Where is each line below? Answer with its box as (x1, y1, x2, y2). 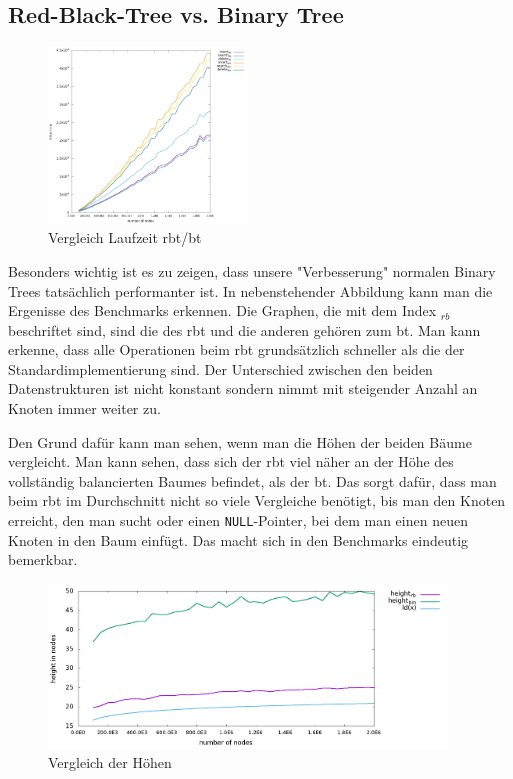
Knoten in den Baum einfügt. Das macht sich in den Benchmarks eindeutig (8, 529, 469, 550)
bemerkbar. (8, 549, 78, 570)
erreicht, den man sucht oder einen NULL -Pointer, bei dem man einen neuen (8, 510, 468, 531)
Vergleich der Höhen (48, 752, 172, 773)
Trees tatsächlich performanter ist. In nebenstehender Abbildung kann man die (8, 280, 493, 301)
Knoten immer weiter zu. (8, 398, 161, 419)
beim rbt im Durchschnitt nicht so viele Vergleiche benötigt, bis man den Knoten (8, 490, 506, 511)
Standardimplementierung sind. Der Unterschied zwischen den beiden (8, 358, 433, 379)
